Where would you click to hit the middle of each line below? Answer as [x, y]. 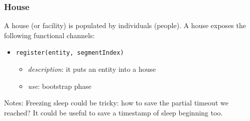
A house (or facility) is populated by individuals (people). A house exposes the [125, 25]
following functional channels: [49, 35]
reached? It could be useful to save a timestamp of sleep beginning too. [113, 112]
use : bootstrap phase [60, 86]
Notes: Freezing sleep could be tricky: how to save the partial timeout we [116, 103]
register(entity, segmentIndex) [70, 53]
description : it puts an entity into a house [92, 69]
